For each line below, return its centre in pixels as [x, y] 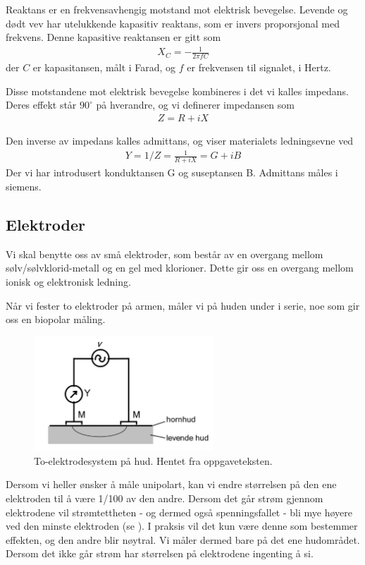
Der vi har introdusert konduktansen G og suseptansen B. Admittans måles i [172, 172]
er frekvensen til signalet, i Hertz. [259, 67]
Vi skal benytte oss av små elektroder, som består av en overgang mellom [165, 254]
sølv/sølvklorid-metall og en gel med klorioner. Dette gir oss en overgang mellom [180, 268]
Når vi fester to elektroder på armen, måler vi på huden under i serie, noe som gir [183, 305]
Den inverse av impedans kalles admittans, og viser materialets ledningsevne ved [180, 140]
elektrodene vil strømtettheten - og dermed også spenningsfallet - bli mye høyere [179, 512]
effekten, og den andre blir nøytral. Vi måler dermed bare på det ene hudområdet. [183, 539]
